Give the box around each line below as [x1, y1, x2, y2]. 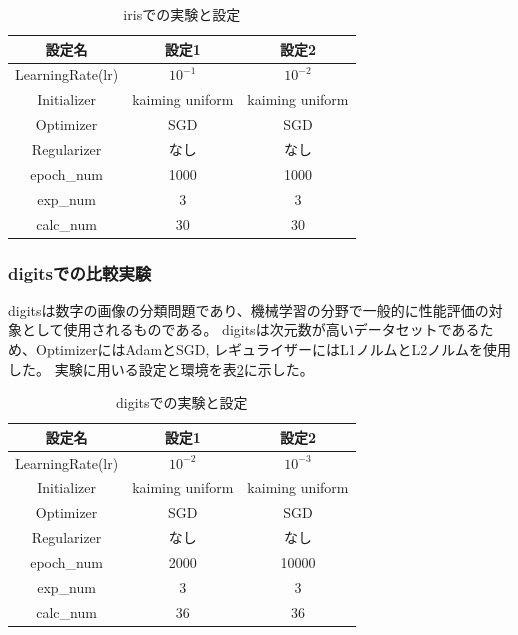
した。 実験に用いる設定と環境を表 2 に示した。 [8, 358, 314, 379]
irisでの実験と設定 [123, 4, 241, 24]
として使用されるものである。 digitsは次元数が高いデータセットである [21, 319, 480, 340]
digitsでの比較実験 [8, 260, 152, 285]
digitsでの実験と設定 [116, 392, 248, 413]
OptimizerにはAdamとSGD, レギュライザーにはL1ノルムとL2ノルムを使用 [35, 339, 512, 359]
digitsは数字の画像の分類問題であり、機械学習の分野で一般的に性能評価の [8, 299, 489, 320]
